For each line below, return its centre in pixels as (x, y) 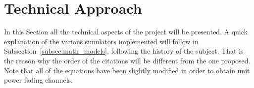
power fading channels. (38, 80)
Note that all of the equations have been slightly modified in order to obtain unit (127, 70)
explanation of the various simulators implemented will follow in (101, 41)
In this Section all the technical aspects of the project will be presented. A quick (126, 32)
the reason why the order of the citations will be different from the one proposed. (127, 60)
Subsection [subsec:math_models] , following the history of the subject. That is (124, 51)
